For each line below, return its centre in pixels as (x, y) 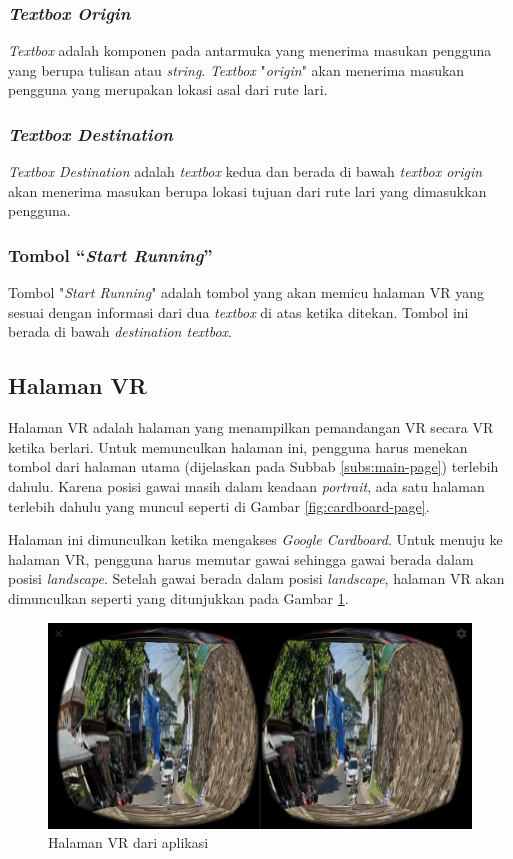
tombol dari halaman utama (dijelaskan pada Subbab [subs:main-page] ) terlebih (253, 466)
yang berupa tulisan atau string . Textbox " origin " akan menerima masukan (236, 69)
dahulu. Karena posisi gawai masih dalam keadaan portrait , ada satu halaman (246, 485)
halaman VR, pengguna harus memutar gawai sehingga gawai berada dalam (241, 558)
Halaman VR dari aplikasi (128, 842)
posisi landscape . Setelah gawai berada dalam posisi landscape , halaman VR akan (256, 578)
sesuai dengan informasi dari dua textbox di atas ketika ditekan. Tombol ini (238, 311)
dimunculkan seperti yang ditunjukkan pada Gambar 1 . (178, 597)
